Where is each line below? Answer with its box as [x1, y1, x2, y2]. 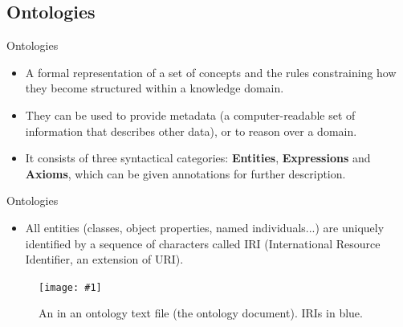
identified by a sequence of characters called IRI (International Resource [25, 235, 381, 251]
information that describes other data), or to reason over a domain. [25, 122, 357, 139]
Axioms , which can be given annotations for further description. [25, 165, 346, 182]
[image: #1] [39, 281, 102, 293]
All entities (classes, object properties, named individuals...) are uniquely [25, 219, 385, 235]
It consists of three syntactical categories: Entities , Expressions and [25, 149, 371, 166]
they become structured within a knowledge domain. [25, 80, 284, 96]
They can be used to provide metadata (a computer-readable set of [25, 106, 356, 123]
